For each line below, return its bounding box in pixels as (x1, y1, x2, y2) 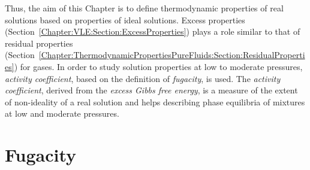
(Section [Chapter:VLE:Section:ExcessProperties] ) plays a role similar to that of (5, 25, 300, 38)
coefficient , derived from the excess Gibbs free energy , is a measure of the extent (5, 84, 298, 96)
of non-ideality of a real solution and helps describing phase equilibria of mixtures (5, 95, 305, 108)
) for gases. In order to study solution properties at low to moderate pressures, (14, 60, 303, 72)
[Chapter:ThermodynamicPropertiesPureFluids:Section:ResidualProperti (38, 48, 305, 61)
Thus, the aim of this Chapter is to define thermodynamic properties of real (5, 2, 284, 14)
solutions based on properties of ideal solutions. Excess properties (5, 13, 245, 26)
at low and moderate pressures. (5, 107, 119, 120)
